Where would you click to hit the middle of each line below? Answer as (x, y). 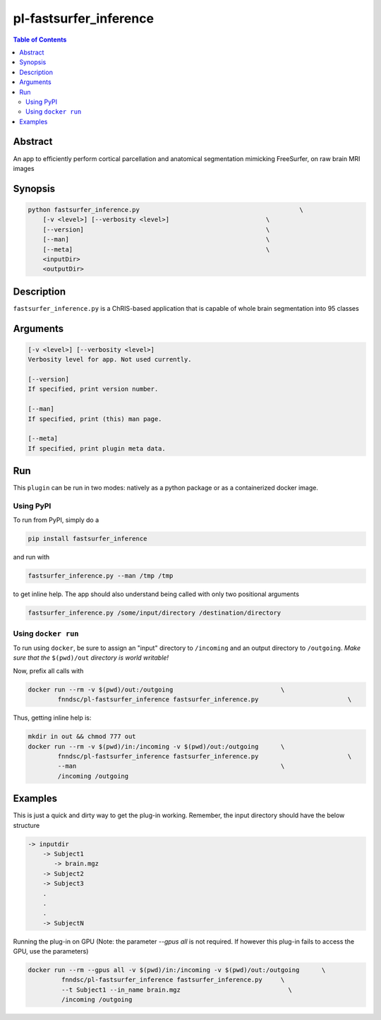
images (24, 168)
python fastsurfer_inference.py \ (165, 209)
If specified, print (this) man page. (95, 419)
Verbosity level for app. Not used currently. (110, 360)
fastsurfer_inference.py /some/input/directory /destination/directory (155, 613)
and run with (31, 557)
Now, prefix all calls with (48, 670)
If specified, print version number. (93, 389)
